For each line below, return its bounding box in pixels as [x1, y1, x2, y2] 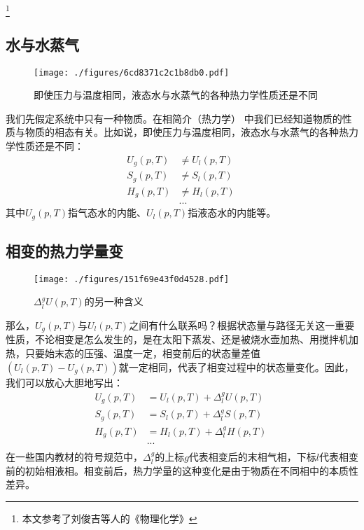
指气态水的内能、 [67, 205, 146, 220]
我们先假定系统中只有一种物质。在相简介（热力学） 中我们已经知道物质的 [6, 111, 342, 125]
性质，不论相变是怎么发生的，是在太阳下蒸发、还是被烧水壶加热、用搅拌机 [6, 332, 349, 347]
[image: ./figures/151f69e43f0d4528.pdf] [34, 274, 230, 284]
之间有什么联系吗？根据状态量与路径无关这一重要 [129, 317, 355, 332]
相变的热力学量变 [6, 239, 123, 261]
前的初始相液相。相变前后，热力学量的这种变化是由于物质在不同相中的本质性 [6, 463, 358, 477]
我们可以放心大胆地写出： [6, 375, 123, 389]
